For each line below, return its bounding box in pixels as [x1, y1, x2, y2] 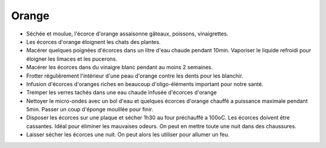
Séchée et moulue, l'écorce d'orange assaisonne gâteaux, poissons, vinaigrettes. [26, 30, 229, 37]
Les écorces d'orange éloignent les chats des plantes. [26, 38, 161, 45]
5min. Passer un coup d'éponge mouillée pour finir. [26, 106, 153, 113]
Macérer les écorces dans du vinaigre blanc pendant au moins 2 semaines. [26, 64, 213, 71]
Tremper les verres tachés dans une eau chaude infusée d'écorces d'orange [26, 89, 217, 96]
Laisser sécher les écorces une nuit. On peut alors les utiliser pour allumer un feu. [26, 131, 229, 138]
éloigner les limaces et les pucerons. [26, 55, 118, 63]
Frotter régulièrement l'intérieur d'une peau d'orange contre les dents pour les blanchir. [26, 72, 244, 79]
